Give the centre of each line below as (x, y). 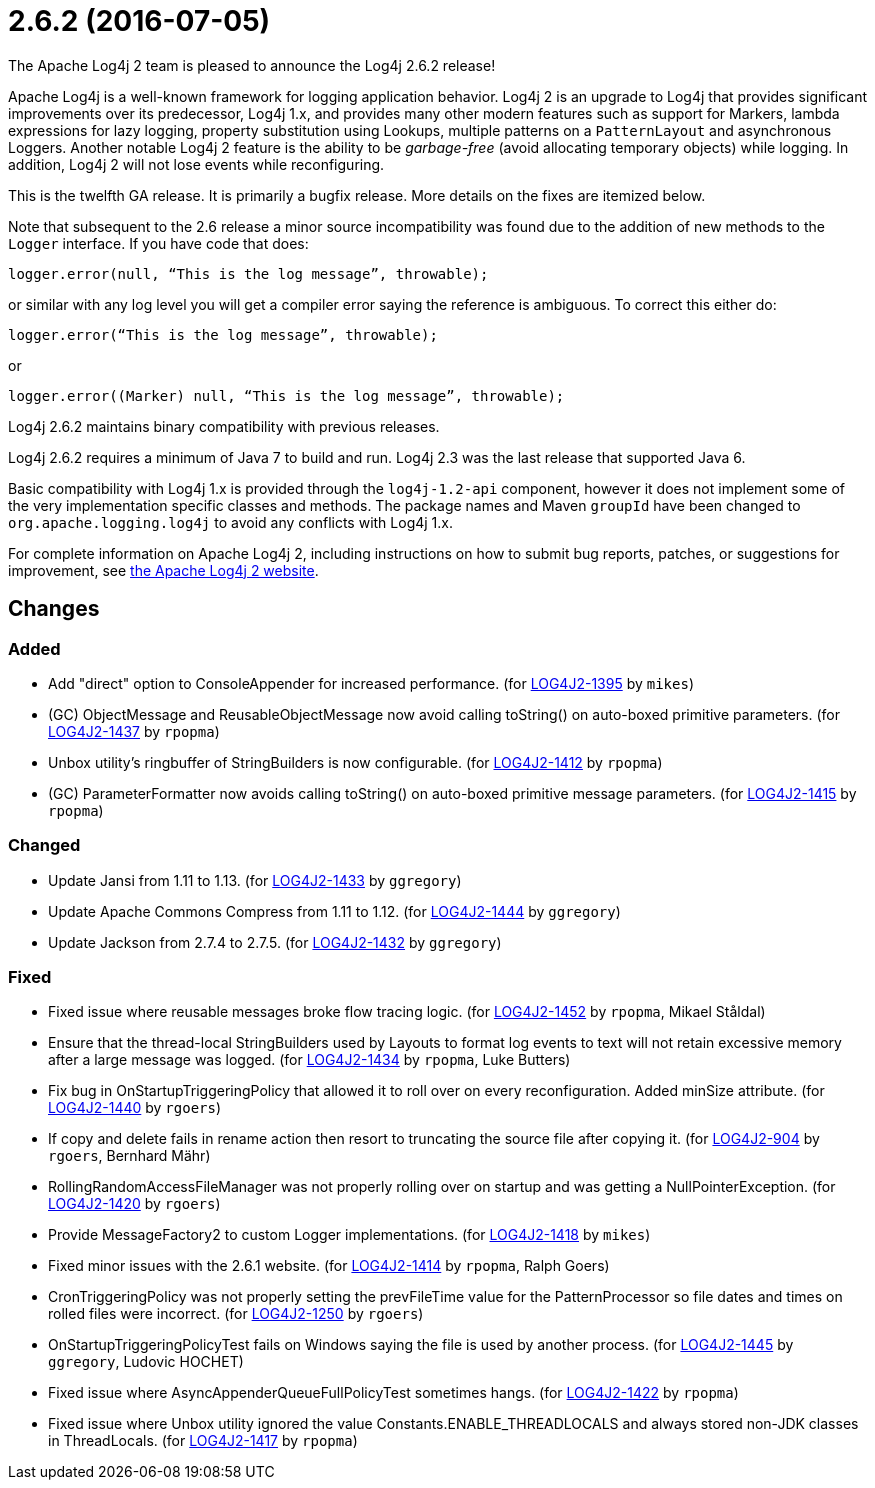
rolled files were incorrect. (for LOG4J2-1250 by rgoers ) (236, 1314)
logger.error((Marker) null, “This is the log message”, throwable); (286, 395)
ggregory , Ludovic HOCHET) (146, 1362)
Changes (54, 609)
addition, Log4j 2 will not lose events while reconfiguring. (196, 164)
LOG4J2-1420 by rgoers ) (134, 1204)
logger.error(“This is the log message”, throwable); (223, 334)
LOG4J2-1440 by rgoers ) (135, 1108)
